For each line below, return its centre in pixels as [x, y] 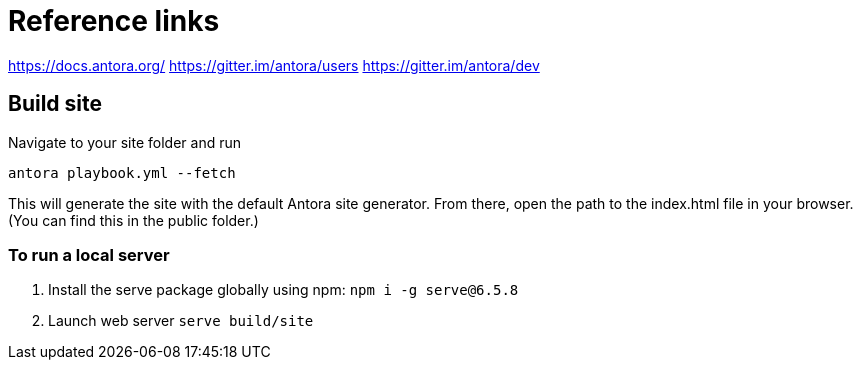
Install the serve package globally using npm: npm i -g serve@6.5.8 [283, 290]
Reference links [114, 21]
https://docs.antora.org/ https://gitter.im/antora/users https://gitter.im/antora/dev [274, 65]
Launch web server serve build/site [181, 321]
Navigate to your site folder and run [124, 142]
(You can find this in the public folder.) [133, 220]
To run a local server [89, 254]
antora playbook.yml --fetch [122, 172]
